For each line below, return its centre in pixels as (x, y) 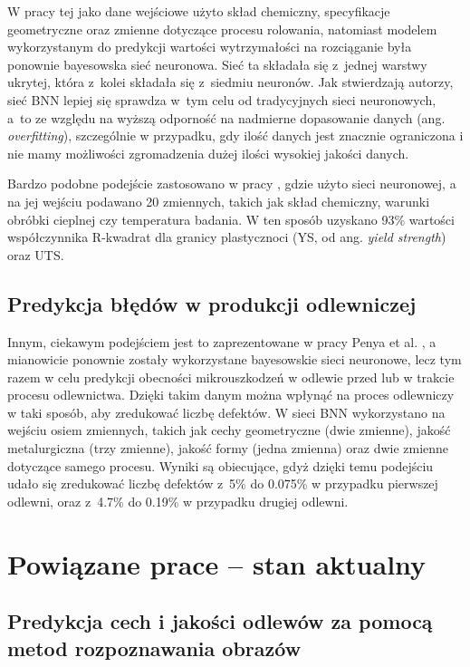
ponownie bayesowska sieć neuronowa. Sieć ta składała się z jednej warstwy (217, 64)
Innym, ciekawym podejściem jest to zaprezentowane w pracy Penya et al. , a (222, 341)
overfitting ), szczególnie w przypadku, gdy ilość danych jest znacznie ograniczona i (235, 135)
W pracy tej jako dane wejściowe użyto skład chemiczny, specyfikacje (199, 11)
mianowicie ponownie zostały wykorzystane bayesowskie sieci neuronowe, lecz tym (235, 359)
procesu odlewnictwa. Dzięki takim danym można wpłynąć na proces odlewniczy (231, 395)
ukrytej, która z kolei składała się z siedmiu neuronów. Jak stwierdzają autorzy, (230, 82)
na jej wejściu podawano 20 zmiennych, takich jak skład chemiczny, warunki (219, 201)
